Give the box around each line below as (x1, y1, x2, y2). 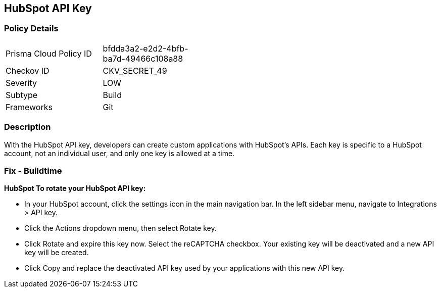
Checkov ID (6, 65, 50, 76)
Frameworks (6, 102, 53, 112)
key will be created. (24, 248, 89, 257)
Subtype (6, 89, 38, 100)
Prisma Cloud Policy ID (6, 48, 92, 59)
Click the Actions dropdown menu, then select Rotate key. (24, 224, 217, 233)
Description (4, 122, 51, 132)
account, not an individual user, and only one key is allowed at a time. (4, 149, 235, 158)
